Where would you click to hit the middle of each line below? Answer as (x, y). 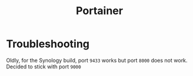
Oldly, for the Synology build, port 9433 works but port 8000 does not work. (97, 60)
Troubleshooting (48, 44)
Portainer (99, 11)
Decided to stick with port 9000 (44, 67)
